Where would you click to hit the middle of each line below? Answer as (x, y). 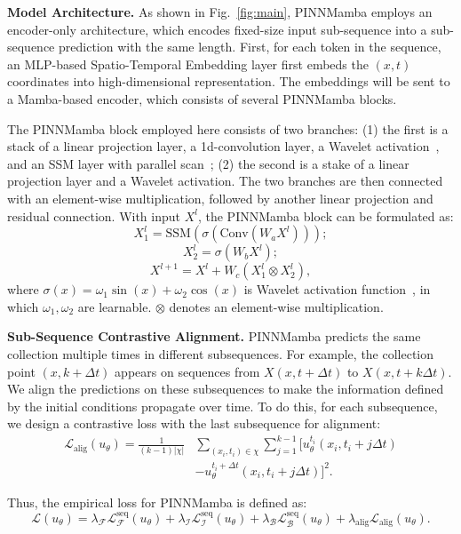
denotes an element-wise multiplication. (276, 306)
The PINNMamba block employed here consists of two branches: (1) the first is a (228, 128)
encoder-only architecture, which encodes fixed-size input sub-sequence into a (217, 29)
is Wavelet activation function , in (337, 289)
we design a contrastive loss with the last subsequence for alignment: (194, 423)
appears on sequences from (187, 371)
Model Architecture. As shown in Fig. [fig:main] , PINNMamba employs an (220, 12)
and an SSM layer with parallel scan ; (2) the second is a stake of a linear (208, 163)
